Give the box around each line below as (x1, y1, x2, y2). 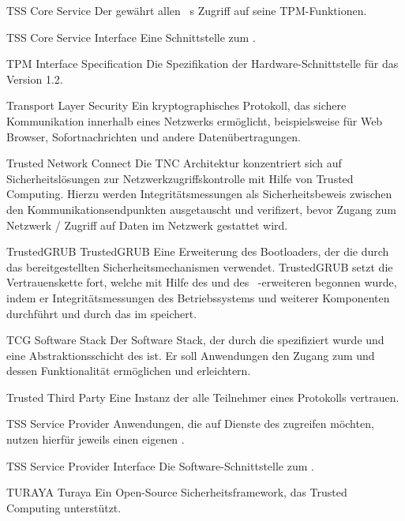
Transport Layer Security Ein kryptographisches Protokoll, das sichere (6, 97, 347, 114)
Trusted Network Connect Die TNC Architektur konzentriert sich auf (6, 155, 342, 171)
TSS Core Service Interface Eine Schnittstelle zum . (6, 28, 256, 45)
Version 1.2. (6, 70, 63, 87)
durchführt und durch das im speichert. (6, 305, 197, 321)
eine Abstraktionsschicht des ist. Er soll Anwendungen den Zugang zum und (6, 347, 375, 363)
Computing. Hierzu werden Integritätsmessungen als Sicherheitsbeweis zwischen (6, 186, 392, 202)
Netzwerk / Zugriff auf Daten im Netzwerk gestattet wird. (6, 216, 288, 233)
